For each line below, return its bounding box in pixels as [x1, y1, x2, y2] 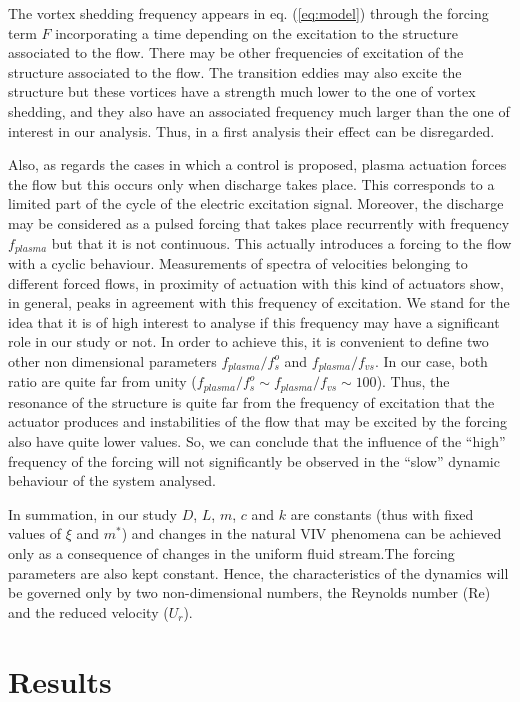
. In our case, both [374, 350, 488, 371]
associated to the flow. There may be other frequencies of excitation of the [8, 42, 464, 63]
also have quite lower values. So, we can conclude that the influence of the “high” [8, 431, 506, 452]
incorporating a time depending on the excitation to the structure [55, 22, 458, 43]
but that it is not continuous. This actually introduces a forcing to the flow [51, 232, 512, 253]
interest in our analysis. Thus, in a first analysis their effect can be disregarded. [8, 120, 495, 141]
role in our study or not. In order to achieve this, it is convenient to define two [8, 331, 489, 352]
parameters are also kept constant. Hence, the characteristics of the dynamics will [8, 562, 509, 583]
